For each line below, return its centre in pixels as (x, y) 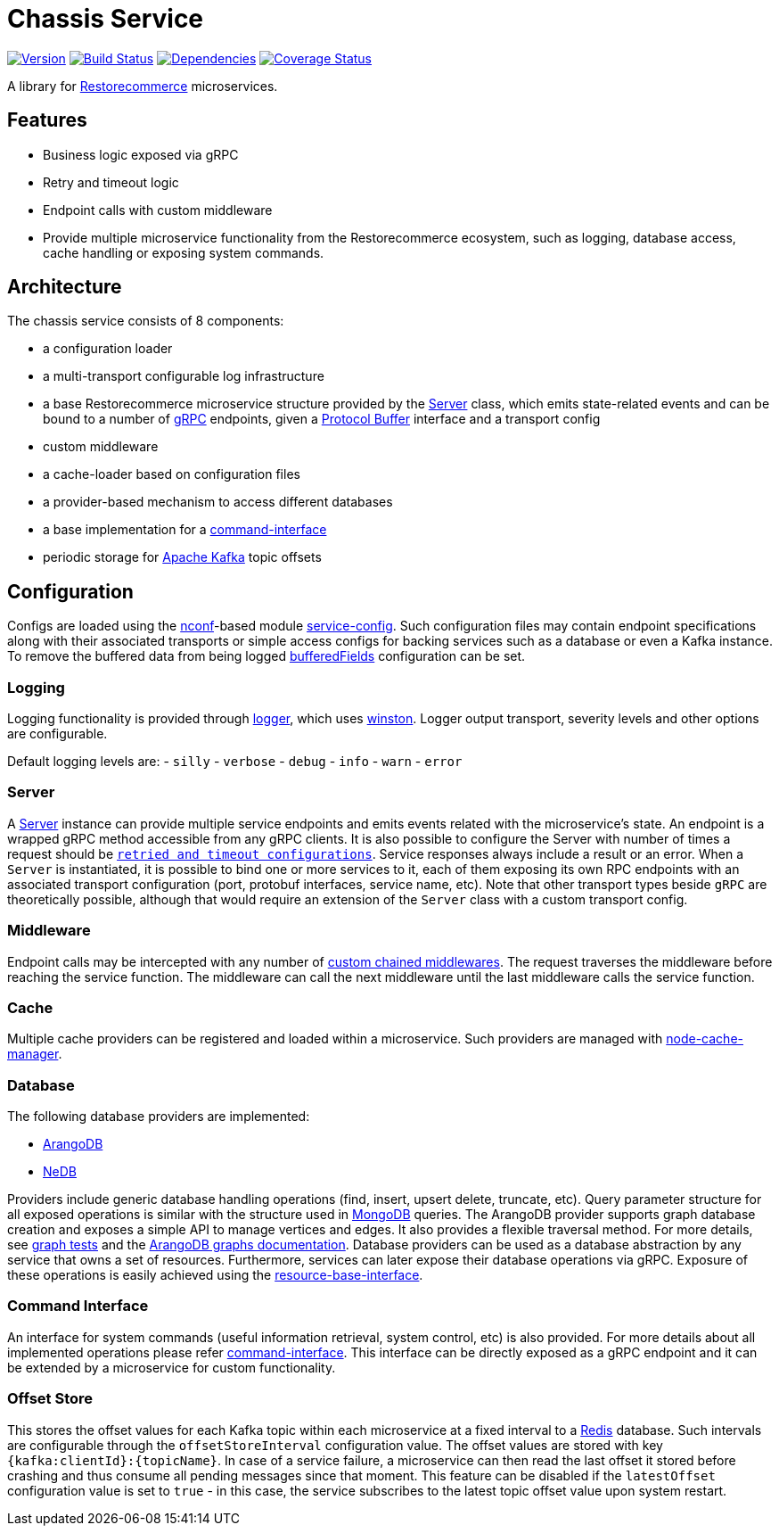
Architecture (65, 287)
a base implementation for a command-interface (185, 530)
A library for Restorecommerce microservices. (143, 86)
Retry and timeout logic (111, 182)
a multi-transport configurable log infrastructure (184, 376)
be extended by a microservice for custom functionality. (172, 1367)
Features (47, 120)
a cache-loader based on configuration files (172, 474)
